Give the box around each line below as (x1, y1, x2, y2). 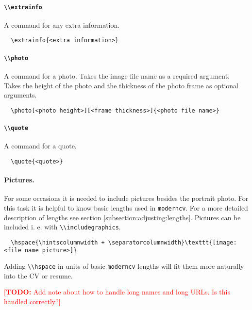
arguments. (4, 90, 37, 100)
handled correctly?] (4, 296, 61, 306)
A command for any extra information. (4, 19, 120, 30)
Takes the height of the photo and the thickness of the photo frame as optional (4, 80, 238, 90)
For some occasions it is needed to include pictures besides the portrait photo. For (4, 193, 249, 203)
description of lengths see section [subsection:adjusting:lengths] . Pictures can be (4, 212, 241, 222)
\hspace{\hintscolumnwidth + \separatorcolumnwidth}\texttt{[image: (11, 239, 237, 246)
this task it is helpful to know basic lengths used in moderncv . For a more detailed (4, 202, 248, 212)
